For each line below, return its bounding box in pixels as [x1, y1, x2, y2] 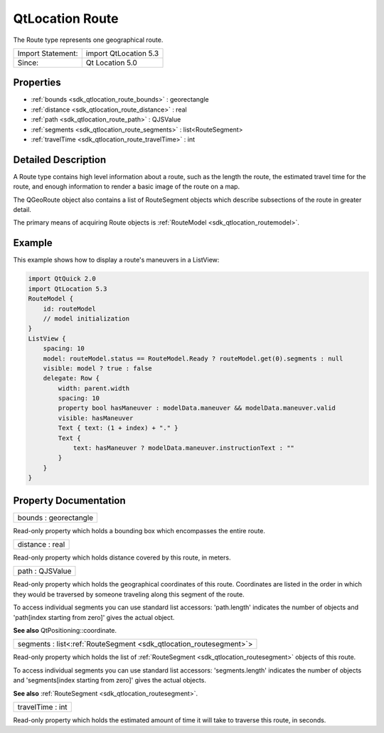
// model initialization [43, 314, 130, 323]
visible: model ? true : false [43, 364, 152, 373]
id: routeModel [43, 304, 96, 313]
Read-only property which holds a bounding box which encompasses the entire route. [13, 526, 266, 535]
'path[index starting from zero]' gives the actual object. [13, 613, 175, 621]
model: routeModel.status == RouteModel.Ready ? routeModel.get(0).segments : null [43, 354, 343, 363]
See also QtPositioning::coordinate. [13, 626, 117, 635]
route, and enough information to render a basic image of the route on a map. [13, 182, 240, 191]
